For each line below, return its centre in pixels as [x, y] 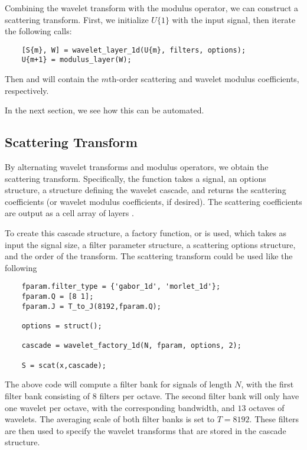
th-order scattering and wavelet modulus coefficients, [204, 79]
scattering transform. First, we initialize [77, 19]
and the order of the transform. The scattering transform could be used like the [149, 256]
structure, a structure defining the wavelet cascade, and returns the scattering [146, 190]
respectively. [27, 90]
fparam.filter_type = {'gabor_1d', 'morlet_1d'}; [121, 287]
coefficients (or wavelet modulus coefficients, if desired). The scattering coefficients [153, 201]
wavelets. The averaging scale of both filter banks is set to [110, 419]
